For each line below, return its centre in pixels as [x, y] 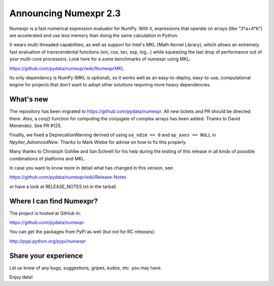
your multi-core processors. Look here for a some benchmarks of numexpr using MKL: [100, 59]
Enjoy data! [21, 277]
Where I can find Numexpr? [54, 201]
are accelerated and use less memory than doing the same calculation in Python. [94, 35]
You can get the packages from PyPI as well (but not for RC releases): [82, 232]
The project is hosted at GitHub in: [45, 213]
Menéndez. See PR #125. [36, 125]
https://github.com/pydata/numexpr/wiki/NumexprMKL [67, 68]
